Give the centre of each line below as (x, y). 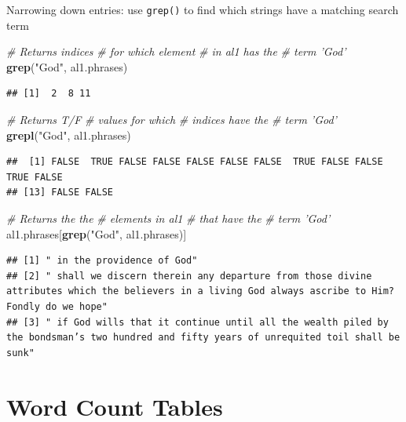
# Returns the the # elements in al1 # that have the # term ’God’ (168, 218)
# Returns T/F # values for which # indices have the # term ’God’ (172, 120)
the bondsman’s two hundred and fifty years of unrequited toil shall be (203, 338)
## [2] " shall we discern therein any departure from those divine (189, 276)
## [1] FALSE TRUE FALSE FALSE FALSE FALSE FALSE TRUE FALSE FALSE (195, 162)
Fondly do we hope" (57, 306)
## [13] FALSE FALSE (60, 193)
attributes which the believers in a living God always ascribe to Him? (200, 291)
